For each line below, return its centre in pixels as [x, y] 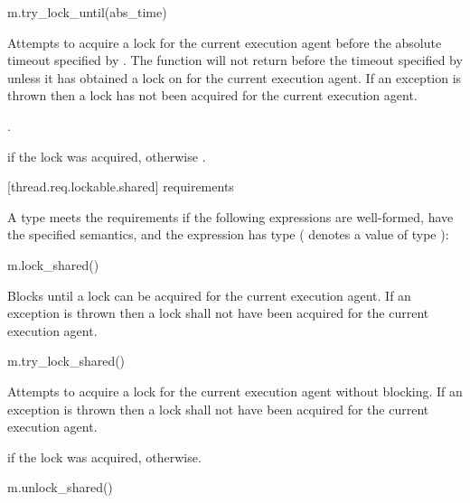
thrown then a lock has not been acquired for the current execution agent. [212, 95]
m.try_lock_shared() [66, 361]
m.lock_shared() [53, 264]
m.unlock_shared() [60, 487]
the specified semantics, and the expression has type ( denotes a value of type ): [228, 234]
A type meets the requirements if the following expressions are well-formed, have [230, 216]
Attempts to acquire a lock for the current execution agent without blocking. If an [235, 391]
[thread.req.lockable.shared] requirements [121, 186]
